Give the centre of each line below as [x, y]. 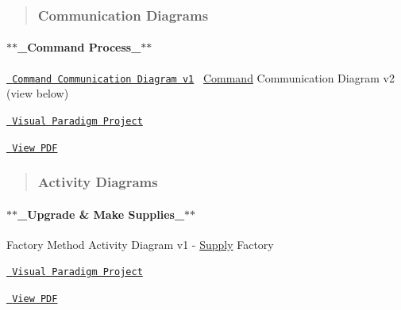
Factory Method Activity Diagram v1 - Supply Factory [140, 244]
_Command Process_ [79, 47]
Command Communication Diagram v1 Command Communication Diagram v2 [203, 77]
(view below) [38, 93]
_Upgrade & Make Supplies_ [101, 214]
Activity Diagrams [98, 182]
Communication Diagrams [123, 15]
